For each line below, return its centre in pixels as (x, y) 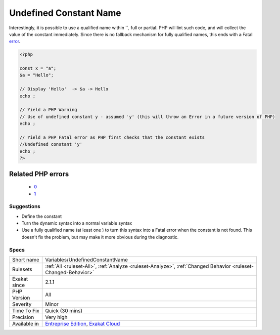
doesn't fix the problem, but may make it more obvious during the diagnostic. (100, 237)
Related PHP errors (39, 174)
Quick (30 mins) (64, 311)
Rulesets (22, 269)
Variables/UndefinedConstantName (87, 260)
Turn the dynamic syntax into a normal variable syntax (77, 223)
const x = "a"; (38, 68)
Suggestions (25, 207)
